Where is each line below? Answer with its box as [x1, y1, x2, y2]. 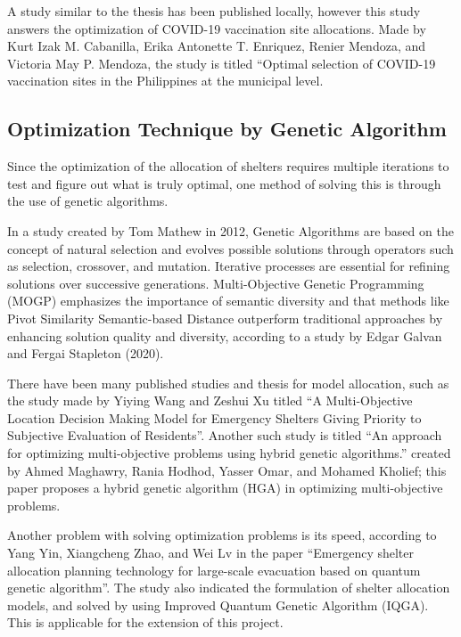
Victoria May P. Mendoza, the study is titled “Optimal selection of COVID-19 [7, 53, 436, 72]
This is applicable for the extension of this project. [7, 613, 284, 632]
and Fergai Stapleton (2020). [7, 344, 164, 363]
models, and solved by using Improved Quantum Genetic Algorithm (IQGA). [7, 595, 429, 614]
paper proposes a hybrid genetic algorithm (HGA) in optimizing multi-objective [7, 478, 443, 497]
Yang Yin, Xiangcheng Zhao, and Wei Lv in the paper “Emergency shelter [7, 543, 414, 562]
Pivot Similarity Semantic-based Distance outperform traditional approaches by [7, 308, 443, 327]
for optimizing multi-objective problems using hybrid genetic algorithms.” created [7, 444, 451, 462]
